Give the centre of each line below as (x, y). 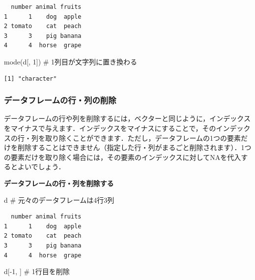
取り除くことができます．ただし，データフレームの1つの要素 (143, 138)
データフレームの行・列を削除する (59, 183)
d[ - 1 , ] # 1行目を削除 (37, 271)
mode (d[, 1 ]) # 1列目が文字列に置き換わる (71, 61)
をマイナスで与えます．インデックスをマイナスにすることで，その (110, 128)
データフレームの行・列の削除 (60, 100)
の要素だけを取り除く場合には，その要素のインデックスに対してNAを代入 (123, 157)
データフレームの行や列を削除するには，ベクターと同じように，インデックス (127, 118)
